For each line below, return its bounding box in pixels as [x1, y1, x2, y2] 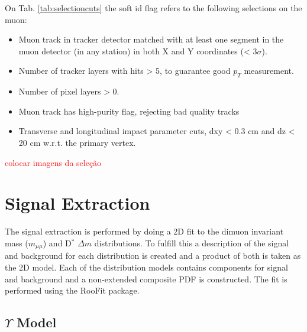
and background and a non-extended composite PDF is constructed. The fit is [5, 272, 287, 285]
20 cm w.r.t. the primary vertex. [18, 136, 136, 148]
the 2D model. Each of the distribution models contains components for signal [5, 261, 288, 273]
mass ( [5, 236, 28, 249]
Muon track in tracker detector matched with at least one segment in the [18, 33, 284, 45]
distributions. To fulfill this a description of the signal [94, 236, 289, 249]
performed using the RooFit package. [5, 284, 140, 297]
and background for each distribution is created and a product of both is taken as [5, 249, 301, 262]
